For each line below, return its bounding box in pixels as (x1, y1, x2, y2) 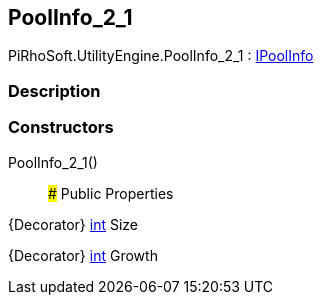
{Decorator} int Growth (8, 246, 158, 264)
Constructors (8, 117, 114, 138)
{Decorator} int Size (8, 215, 139, 233)
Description (8, 80, 101, 101)
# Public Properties (48, 184, 174, 202)
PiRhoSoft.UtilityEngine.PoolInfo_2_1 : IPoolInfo (8, 47, 314, 65)
